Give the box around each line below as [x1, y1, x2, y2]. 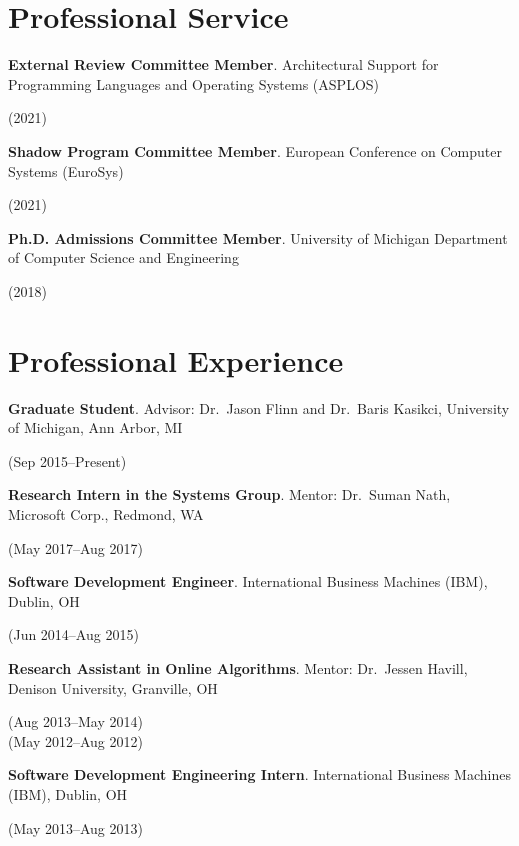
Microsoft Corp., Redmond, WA [8, 503, 204, 524]
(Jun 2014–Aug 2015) [8, 624, 139, 645]
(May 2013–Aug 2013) [8, 817, 143, 838]
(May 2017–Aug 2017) [8, 537, 143, 558]
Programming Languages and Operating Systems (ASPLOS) [8, 73, 379, 94]
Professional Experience [8, 339, 344, 380]
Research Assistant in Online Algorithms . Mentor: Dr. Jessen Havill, [8, 657, 468, 678]
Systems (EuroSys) [8, 160, 124, 181]
